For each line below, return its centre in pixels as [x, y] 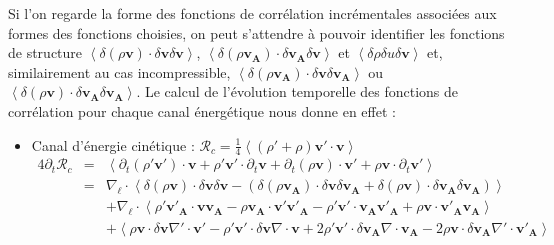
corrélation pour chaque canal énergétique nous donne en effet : [202, 110]
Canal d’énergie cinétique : [113, 144]
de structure [45, 52]
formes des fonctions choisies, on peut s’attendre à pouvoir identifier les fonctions [256, 32]
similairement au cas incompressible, [119, 71]
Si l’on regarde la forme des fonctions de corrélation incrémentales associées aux [252, 13]
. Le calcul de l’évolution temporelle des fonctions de [297, 91]
